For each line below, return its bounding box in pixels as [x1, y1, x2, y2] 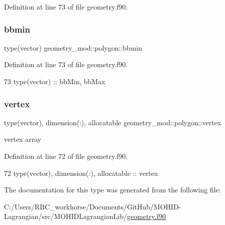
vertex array [4, 134, 41, 144]
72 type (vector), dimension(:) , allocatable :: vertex [4, 167, 158, 178]
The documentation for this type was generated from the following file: [4, 184, 221, 195]
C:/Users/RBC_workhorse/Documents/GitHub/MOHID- [4, 201, 181, 211]
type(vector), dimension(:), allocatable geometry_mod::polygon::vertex [4, 117, 221, 127]
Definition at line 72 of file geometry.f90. [4, 151, 128, 161]
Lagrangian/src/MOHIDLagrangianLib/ [4, 211, 127, 221]
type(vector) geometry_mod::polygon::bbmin [4, 42, 142, 53]
